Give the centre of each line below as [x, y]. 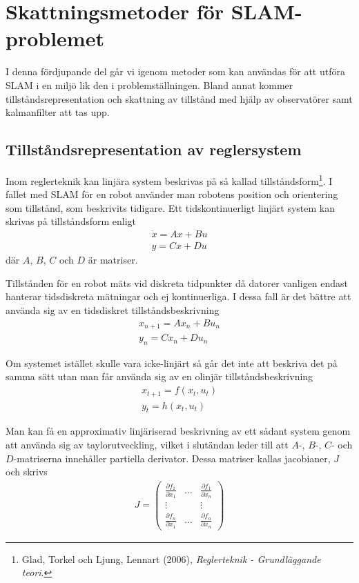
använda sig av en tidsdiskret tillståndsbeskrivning [113, 309]
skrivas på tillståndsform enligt [71, 221]
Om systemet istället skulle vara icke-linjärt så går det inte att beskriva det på [172, 363]
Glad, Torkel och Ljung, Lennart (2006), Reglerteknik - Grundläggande [171, 559]
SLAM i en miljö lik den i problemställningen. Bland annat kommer [149, 85]
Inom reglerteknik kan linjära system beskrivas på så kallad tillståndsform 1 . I [169, 179]
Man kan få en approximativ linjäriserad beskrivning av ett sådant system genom [178, 431]
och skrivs [27, 472]
